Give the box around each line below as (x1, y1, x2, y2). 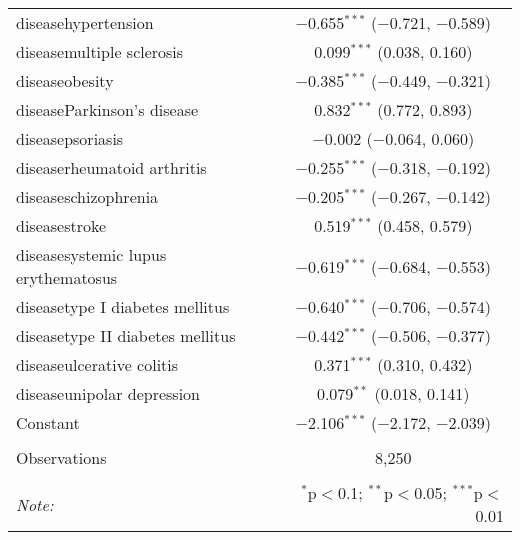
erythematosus (16, 266, 118, 289)
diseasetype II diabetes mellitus (16, 324, 236, 347)
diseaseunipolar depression (16, 382, 201, 405)
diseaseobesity (16, 69, 114, 92)
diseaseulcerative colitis (16, 353, 179, 376)
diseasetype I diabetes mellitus (16, 295, 230, 318)
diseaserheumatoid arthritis (16, 156, 207, 179)
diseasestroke (16, 214, 107, 237)
